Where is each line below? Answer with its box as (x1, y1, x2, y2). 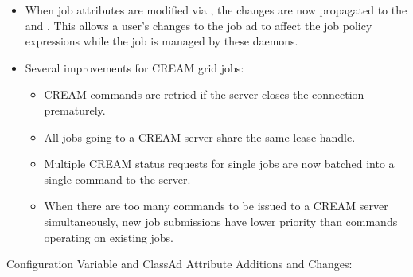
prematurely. (44, 101, 106, 118)
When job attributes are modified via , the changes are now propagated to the (25, 2, 407, 18)
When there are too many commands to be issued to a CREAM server (44, 197, 388, 214)
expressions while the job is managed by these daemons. (25, 33, 298, 49)
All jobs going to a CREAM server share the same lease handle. (44, 128, 356, 145)
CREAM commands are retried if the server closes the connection (44, 86, 364, 103)
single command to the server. (44, 170, 191, 187)
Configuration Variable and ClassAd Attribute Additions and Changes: (6, 256, 353, 272)
